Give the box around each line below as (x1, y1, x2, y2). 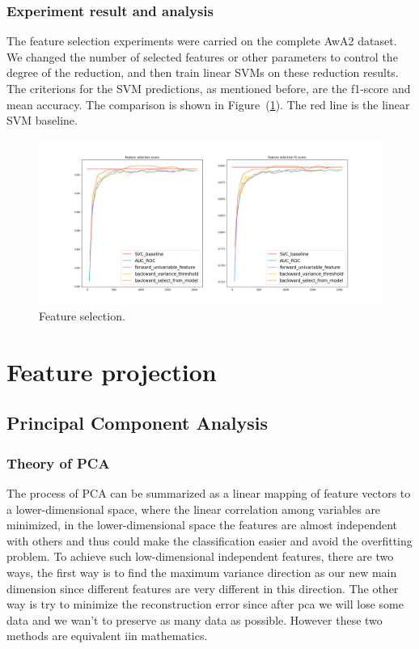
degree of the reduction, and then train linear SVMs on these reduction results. (6, 64, 399, 81)
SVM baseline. (6, 112, 78, 129)
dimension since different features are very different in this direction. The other (6, 579, 399, 596)
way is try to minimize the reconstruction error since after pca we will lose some (6, 596, 404, 613)
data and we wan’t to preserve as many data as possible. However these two (6, 611, 383, 628)
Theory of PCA (6, 452, 110, 473)
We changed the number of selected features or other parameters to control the (6, 48, 398, 65)
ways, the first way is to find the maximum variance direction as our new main (6, 564, 397, 581)
